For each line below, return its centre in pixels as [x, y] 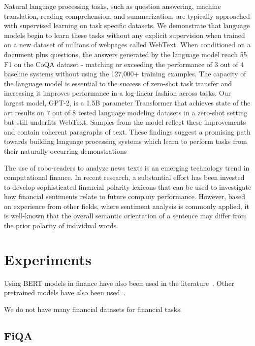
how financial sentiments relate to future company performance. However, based [125, 196]
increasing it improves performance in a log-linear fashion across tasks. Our [117, 93]
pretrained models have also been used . [65, 293]
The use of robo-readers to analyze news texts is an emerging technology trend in [127, 167]
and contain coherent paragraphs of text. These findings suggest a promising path [127, 131]
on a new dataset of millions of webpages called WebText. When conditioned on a [127, 45]
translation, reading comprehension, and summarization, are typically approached [127, 16]
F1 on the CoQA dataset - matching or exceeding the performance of [108, 64]
